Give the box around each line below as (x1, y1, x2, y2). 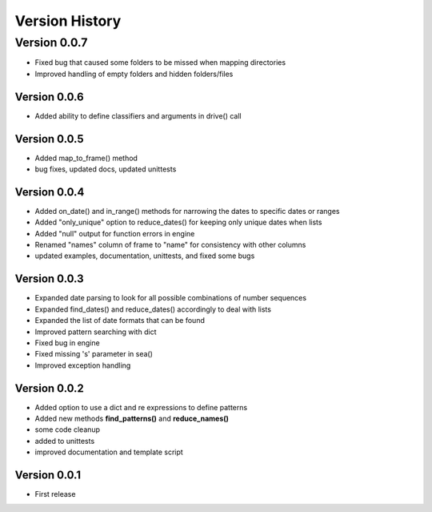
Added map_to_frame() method (34, 153, 138, 163)
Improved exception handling (34, 361, 131, 370)
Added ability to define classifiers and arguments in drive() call (34, 111, 242, 120)
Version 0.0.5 (14, 132, 84, 146)
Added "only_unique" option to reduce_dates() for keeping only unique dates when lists (34, 217, 322, 228)
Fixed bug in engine (34, 337, 100, 348)
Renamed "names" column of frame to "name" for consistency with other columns (34, 240, 306, 250)
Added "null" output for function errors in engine (34, 228, 195, 238)
